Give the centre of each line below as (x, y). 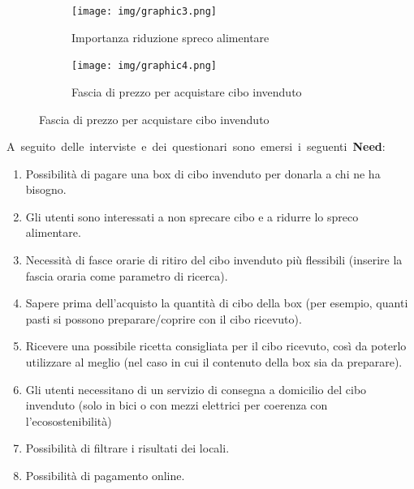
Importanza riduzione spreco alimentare (170, 37)
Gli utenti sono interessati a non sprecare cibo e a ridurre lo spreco (192, 216)
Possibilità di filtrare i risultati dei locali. (127, 448)
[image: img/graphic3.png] (144, 11)
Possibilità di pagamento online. (105, 475)
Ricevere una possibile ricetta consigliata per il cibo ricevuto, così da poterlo (216, 346)
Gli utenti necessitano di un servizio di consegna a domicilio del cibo (196, 389)
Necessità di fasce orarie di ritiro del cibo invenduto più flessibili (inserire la (214, 260)
